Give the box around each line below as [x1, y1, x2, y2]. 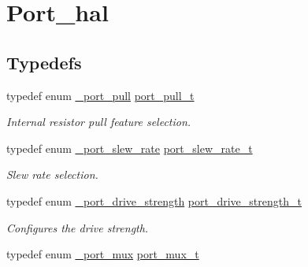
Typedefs [6, 50, 82, 74]
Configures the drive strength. [6, 219, 149, 235]
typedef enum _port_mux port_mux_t [6, 246, 199, 262]
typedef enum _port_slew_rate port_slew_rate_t [6, 139, 253, 156]
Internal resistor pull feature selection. [6, 113, 191, 130]
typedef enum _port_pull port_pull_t [6, 87, 195, 103]
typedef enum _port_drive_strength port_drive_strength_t [6, 192, 302, 209]
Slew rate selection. [6, 166, 98, 183]
